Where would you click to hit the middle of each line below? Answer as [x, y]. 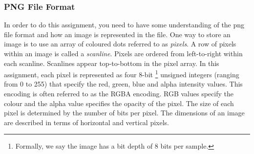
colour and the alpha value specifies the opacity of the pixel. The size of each [119, 103]
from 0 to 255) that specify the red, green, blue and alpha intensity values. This [123, 84]
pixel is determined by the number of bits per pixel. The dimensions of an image [124, 113]
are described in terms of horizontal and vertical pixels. [86, 122]
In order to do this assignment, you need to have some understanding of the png [124, 25]
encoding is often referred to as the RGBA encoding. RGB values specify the [119, 94]
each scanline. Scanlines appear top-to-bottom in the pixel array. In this [112, 63]
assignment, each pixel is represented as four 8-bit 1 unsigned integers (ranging [122, 74]
